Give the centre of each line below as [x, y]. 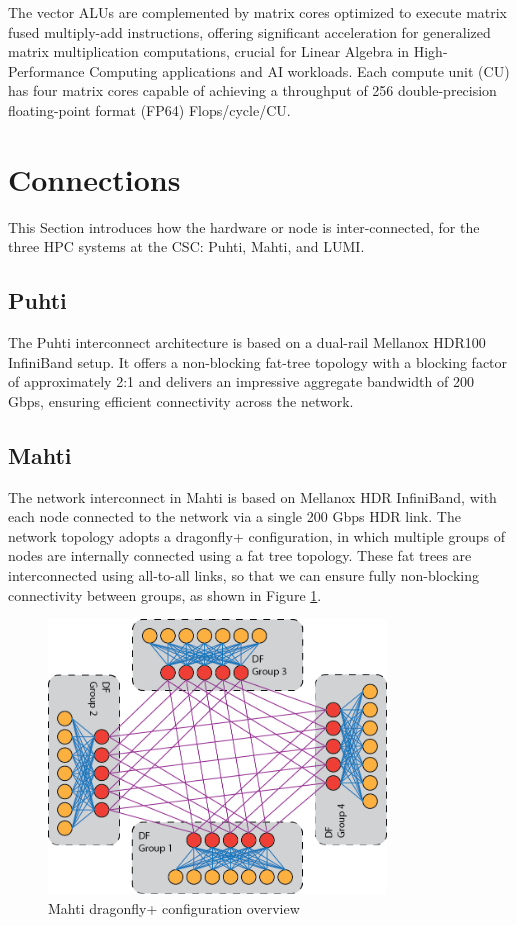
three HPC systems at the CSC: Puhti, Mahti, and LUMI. [186, 246]
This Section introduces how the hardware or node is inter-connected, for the [244, 226]
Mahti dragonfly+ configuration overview [174, 907]
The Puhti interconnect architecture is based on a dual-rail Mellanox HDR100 [247, 342]
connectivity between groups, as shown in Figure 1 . [165, 594]
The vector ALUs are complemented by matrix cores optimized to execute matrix [258, 12]
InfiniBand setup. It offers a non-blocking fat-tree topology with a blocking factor [258, 361]
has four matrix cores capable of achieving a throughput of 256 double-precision [252, 90]
